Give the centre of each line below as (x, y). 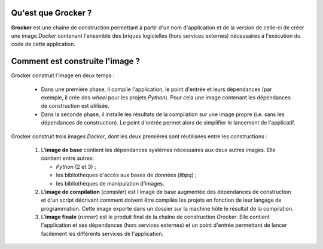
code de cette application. (43, 44)
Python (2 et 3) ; (76, 166)
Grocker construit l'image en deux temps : (63, 75)
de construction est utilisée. (75, 106)
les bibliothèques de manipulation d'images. (110, 183)
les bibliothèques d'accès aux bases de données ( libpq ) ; (126, 175)
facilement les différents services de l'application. (102, 233)
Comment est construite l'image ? (76, 61)
